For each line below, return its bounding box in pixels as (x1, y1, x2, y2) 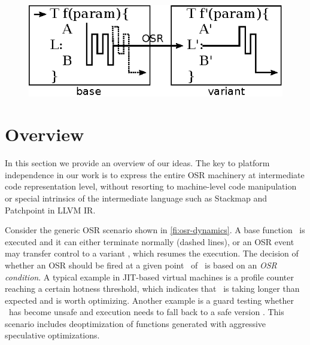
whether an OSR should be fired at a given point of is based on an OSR (5, 258, 277, 271)
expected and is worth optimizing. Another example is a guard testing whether (5, 294, 294, 306)
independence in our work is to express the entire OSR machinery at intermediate (5, 168, 305, 181)
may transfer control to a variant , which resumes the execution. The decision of (5, 247, 299, 259)
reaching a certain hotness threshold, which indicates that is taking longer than (5, 282, 300, 295)
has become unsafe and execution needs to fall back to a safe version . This (8, 306, 284, 318)
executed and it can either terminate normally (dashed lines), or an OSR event (5, 235, 294, 248)
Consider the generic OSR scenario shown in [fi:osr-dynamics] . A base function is (5, 224, 305, 236)
